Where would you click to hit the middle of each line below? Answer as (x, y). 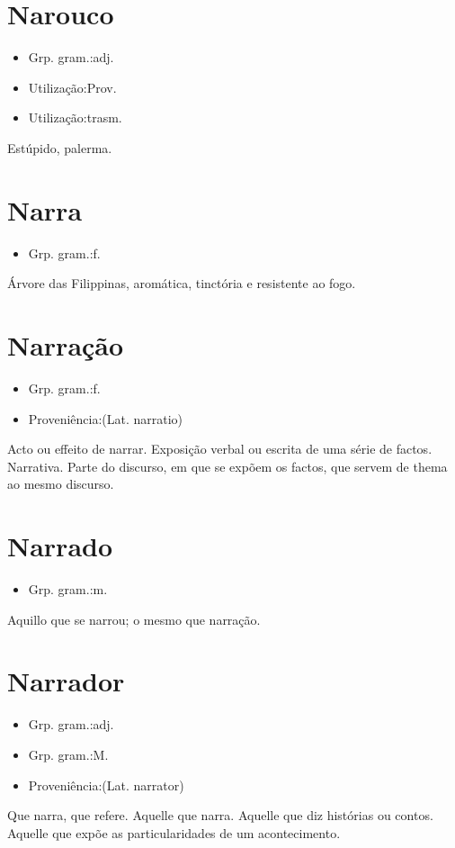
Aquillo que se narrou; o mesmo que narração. (134, 619)
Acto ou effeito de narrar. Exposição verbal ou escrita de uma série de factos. (220, 449)
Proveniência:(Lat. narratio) (106, 418)
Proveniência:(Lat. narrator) (106, 785)
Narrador (66, 681)
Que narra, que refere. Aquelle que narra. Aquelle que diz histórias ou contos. (220, 815)
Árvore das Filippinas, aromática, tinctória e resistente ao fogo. (182, 283)
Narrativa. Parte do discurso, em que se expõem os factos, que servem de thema (227, 466)
